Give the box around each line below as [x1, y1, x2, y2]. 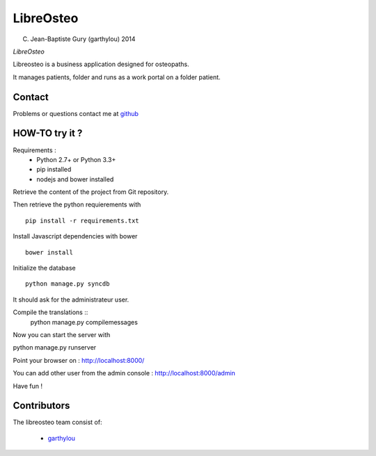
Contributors [13, 400, 70, 412]
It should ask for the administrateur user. [13, 295, 130, 304]
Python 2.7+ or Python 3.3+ [36, 155, 116, 163]
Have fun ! [13, 382, 43, 390]
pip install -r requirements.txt [25, 216, 139, 225]
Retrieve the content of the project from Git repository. [13, 188, 169, 196]
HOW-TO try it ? [13, 127, 83, 139]
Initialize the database [13, 264, 76, 272]
